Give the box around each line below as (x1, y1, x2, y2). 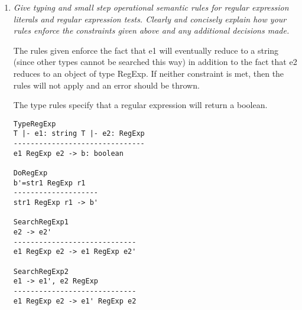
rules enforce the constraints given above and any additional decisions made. (13, 24, 290, 37)
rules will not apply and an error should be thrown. (13, 79, 200, 91)
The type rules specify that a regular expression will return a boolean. (13, 99, 268, 111)
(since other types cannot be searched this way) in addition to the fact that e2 (13, 56, 297, 68)
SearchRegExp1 (13, 218, 69, 227)
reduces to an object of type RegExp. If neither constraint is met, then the (13, 67, 284, 79)
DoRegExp (13, 169, 48, 178)
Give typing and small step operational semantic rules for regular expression (13, 1, 289, 13)
